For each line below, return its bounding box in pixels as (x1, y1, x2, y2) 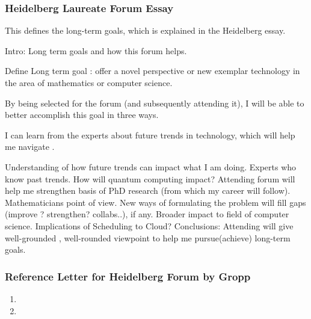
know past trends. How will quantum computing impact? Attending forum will (5, 172, 295, 185)
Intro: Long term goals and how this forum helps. (5, 44, 187, 57)
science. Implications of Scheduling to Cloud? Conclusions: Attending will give (5, 219, 294, 232)
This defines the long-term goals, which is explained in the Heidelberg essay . (5, 24, 286, 37)
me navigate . (5, 140, 55, 153)
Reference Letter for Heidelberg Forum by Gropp (5, 268, 251, 283)
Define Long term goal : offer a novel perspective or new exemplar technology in (5, 64, 300, 77)
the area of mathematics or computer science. (5, 76, 173, 88)
